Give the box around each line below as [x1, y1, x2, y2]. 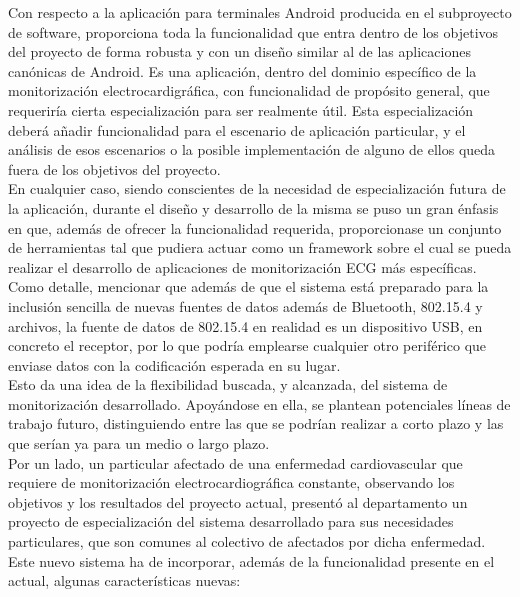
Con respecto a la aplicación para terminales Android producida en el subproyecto [8, 2, 512, 22]
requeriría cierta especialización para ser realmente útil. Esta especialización [8, 99, 474, 120]
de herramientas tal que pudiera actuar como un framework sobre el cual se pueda [8, 237, 512, 258]
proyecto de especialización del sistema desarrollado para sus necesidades [8, 511, 454, 532]
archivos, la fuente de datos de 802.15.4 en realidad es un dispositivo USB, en [8, 315, 483, 336]
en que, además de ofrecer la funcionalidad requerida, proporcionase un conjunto [8, 217, 502, 238]
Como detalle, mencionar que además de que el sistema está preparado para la [8, 276, 489, 297]
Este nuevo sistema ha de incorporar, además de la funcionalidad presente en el [8, 550, 495, 571]
